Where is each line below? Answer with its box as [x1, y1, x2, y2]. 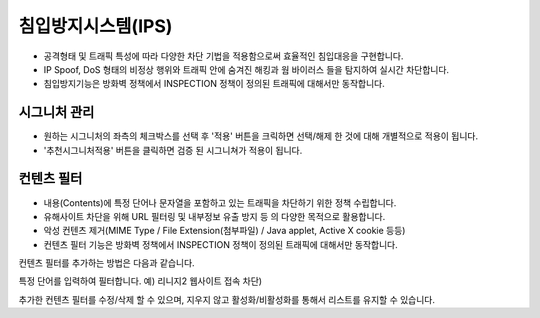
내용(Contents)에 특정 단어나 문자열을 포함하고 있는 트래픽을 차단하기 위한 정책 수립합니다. [43, 196, 397, 209]
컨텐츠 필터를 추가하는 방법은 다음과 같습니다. [18, 257, 195, 269]
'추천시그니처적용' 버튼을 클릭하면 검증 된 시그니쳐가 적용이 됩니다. [43, 144, 303, 156]
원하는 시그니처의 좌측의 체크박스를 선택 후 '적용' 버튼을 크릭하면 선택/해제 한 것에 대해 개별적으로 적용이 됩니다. [43, 130, 479, 142]
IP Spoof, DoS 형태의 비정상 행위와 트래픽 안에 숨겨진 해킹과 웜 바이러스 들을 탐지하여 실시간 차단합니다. [43, 63, 450, 75]
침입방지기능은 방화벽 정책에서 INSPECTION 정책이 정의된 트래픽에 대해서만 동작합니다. [43, 78, 385, 90]
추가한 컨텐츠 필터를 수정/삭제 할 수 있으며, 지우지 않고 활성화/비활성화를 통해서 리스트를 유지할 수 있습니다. [18, 293, 435, 305]
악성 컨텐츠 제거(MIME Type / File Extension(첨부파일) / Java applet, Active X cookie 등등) [43, 225, 406, 237]
